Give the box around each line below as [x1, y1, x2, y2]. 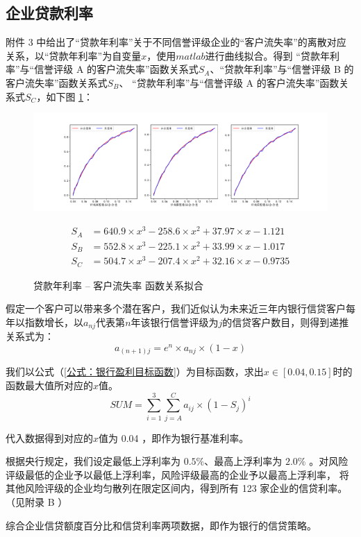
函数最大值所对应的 [6, 377, 93, 392]
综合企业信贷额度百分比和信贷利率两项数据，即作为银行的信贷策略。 [6, 518, 317, 532]
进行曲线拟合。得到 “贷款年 [205, 48, 330, 62]
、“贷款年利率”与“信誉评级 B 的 [210, 62, 354, 76]
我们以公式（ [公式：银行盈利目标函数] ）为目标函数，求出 [6, 364, 264, 379]
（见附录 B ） [6, 495, 68, 509]
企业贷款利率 [6, 2, 93, 24]
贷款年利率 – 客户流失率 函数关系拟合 [33, 278, 203, 292]
